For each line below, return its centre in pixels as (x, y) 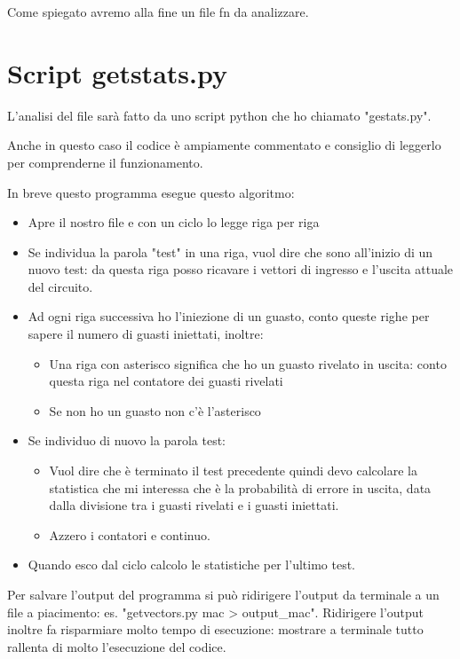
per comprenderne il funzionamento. (105, 162)
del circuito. (60, 286)
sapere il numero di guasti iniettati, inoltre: (146, 334)
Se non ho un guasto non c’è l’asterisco (155, 410)
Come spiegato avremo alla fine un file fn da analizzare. (158, 12)
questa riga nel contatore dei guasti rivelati (166, 381)
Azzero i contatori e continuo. (130, 534)
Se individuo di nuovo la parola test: (127, 440)
